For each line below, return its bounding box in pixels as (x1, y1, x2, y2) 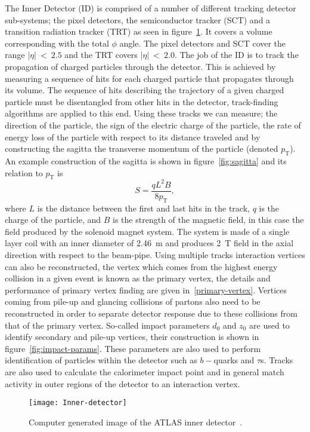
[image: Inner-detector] (29, 399, 127, 408)
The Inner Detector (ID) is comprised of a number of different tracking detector (5, 2, 296, 14)
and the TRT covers (64, 48, 138, 61)
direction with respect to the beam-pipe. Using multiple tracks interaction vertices (5, 249, 305, 261)
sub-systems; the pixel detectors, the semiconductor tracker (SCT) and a (5, 13, 271, 26)
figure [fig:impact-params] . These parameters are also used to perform (5, 342, 261, 354)
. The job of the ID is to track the (174, 48, 299, 61)
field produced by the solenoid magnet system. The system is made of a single (5, 225, 290, 237)
